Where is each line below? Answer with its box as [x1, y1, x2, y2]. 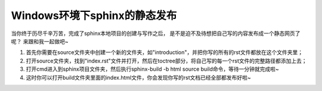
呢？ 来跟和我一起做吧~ [11, 37, 69, 45]
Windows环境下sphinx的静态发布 [11, 9, 177, 22]
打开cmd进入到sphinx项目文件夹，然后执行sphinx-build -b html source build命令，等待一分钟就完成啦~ [26, 65, 280, 73]
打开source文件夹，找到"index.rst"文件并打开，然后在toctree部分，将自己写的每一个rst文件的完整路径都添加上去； [26, 57, 307, 64]
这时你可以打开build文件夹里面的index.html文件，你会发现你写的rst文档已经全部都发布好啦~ [26, 74, 251, 81]
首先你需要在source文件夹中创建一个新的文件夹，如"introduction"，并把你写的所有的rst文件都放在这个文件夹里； [26, 49, 304, 56]
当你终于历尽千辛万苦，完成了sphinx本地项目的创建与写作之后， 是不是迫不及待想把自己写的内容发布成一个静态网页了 [11, 30, 301, 37]
